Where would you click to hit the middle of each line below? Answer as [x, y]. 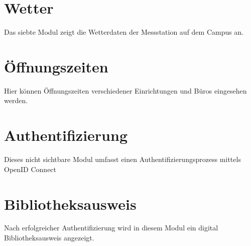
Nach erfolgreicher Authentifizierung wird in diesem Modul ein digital [111, 228]
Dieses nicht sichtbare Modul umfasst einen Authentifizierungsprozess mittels [122, 159]
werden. [16, 100]
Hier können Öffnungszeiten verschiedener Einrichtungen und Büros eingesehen [125, 90]
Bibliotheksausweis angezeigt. [49, 238]
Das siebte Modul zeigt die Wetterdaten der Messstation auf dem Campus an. [124, 32]
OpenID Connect [30, 169]
